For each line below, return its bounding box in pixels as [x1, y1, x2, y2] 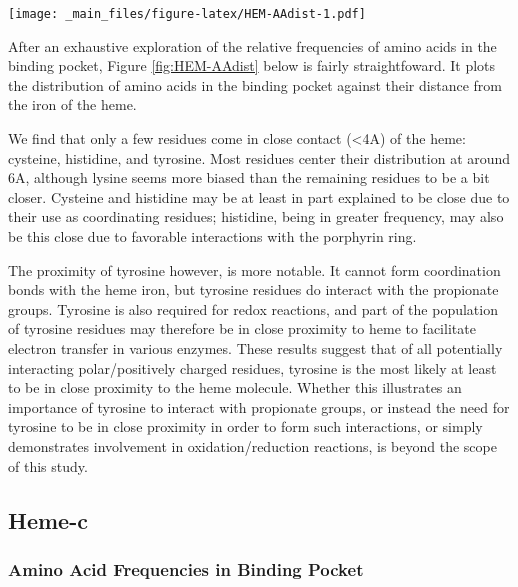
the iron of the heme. [8, 94, 137, 115]
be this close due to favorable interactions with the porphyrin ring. [8, 226, 417, 246]
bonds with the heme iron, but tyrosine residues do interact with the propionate [8, 279, 499, 300]
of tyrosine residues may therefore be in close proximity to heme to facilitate [8, 318, 476, 339]
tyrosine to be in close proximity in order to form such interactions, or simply [8, 416, 483, 437]
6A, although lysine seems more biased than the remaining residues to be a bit [8, 167, 490, 188]
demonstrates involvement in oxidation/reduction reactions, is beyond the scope [8, 435, 497, 456]
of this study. [8, 455, 88, 476]
